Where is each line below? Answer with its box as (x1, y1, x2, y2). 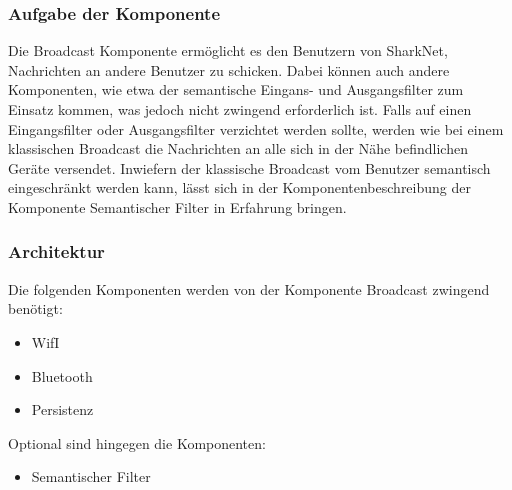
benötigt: (8, 298, 63, 319)
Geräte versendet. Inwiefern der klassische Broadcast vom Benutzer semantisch (8, 157, 491, 178)
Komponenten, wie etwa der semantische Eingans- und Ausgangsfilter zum (8, 79, 464, 100)
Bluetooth (31, 365, 93, 386)
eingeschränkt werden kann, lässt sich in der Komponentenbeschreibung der (8, 177, 471, 198)
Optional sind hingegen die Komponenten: (8, 432, 266, 453)
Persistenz (31, 399, 94, 420)
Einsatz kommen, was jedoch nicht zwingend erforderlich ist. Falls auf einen (8, 99, 472, 119)
